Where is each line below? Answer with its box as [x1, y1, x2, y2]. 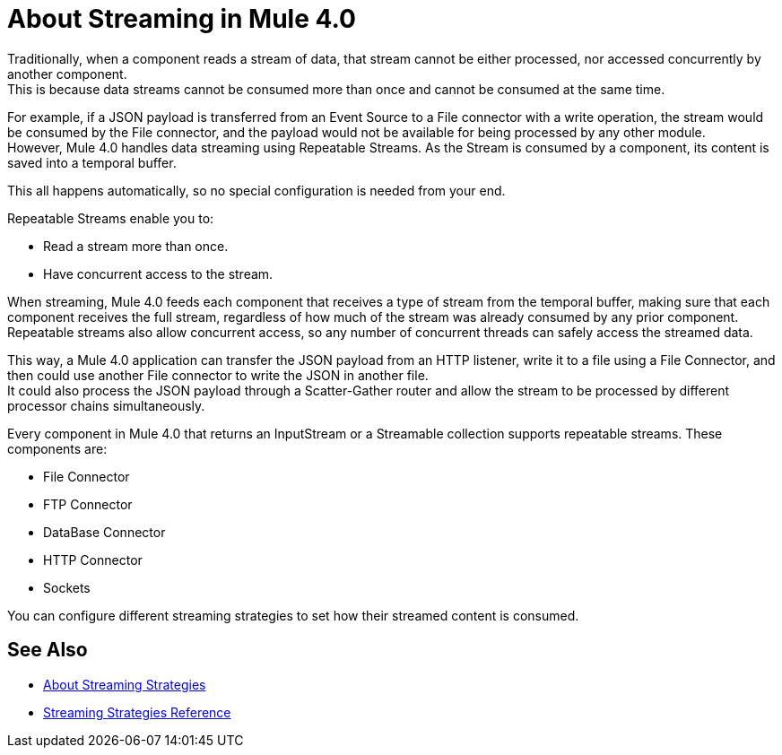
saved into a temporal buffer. [7, 154, 177, 170]
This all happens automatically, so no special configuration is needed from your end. [7, 182, 506, 198]
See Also [7, 638, 88, 662]
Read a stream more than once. [43, 238, 229, 254]
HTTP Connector [43, 551, 143, 568]
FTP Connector [43, 496, 133, 512]
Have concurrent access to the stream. [43, 265, 274, 282]
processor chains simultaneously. [7, 397, 205, 413]
